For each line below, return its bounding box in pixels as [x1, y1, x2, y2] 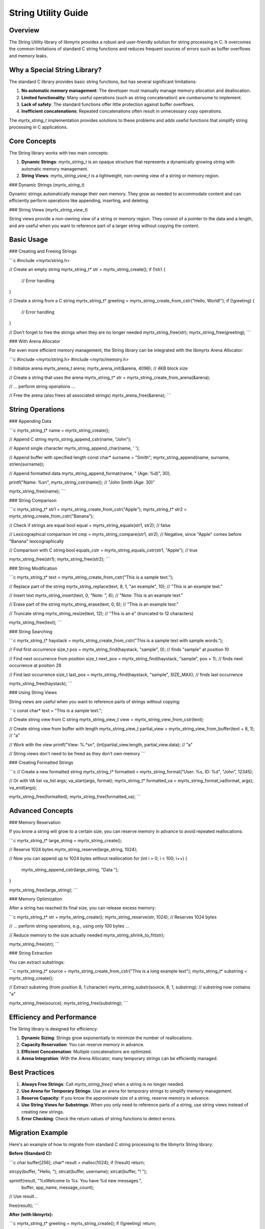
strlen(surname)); [9, 461, 45, 467]
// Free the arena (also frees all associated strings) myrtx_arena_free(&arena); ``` [9, 392, 171, 398]
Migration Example [9, 1128, 68, 1137]
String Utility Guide [9, 7, 88, 18]
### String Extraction [9, 950, 53, 956]
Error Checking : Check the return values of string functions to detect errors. [21, 1116, 176, 1122]
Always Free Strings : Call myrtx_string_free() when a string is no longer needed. [21, 1082, 185, 1087]
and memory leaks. [9, 53, 48, 59]
